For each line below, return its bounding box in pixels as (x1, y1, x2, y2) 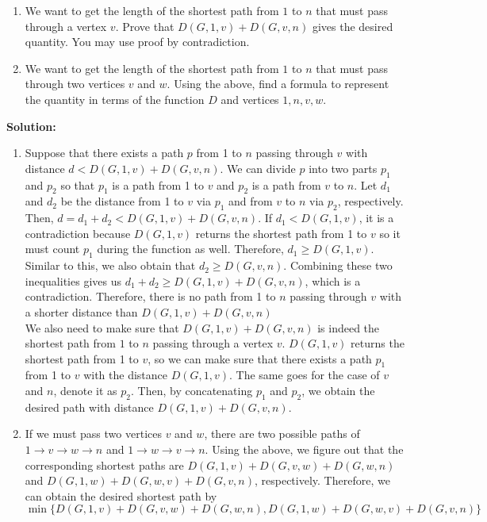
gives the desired (312, 17, 393, 34)
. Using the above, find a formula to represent (167, 75, 389, 92)
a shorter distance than (25, 303, 138, 320)
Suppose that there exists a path (25, 144, 184, 161)
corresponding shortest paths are (25, 456, 184, 473)
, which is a (305, 272, 361, 289)
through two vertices (25, 75, 125, 92)
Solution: (6, 117, 56, 134)
